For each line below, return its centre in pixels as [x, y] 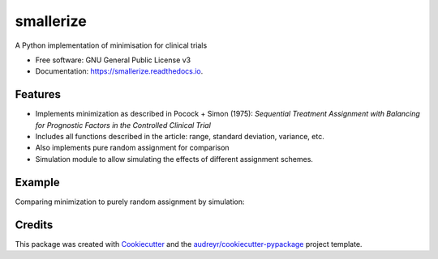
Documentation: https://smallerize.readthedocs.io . [119, 71]
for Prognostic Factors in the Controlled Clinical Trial [123, 125]
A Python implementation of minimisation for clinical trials [111, 45]
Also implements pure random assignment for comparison [133, 148]
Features [38, 94]
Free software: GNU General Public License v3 [113, 60]
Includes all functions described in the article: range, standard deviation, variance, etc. [180, 137]
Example [37, 182]
